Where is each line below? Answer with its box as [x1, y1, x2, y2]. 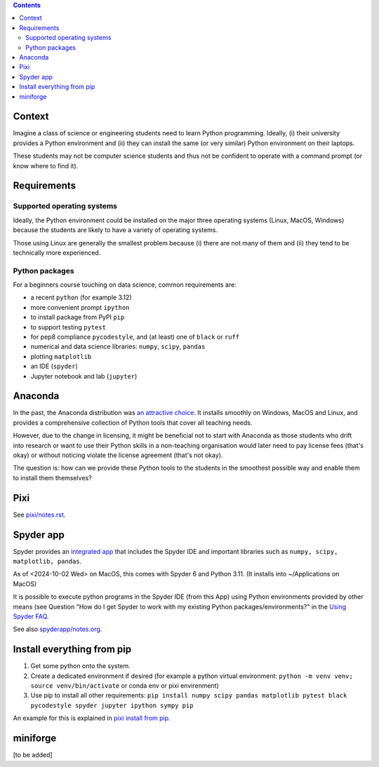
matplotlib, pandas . [13, 557, 82, 566]
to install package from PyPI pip [30, 313, 125, 322]
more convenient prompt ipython [30, 303, 130, 311]
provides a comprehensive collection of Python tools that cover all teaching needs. [13, 418, 253, 427]
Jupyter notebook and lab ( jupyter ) [30, 372, 138, 380]
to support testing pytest [30, 323, 107, 331]
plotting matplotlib [30, 352, 91, 360]
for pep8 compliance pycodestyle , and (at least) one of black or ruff [30, 333, 240, 341]
